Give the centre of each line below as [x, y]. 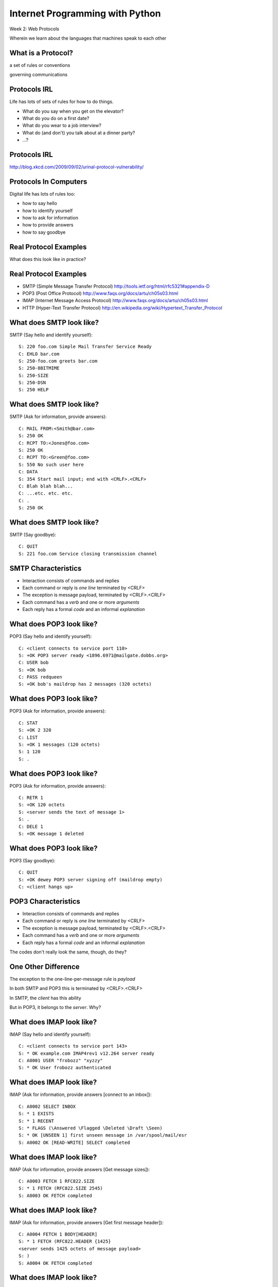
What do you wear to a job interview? [62, 126]
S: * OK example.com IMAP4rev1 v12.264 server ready [86, 1053]
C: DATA [28, 472]
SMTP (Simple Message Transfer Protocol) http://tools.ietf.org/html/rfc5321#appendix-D [116, 286]
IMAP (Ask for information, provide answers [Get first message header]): [86, 1222]
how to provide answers [48, 225]
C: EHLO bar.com [39, 354]
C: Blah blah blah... [46, 486]
